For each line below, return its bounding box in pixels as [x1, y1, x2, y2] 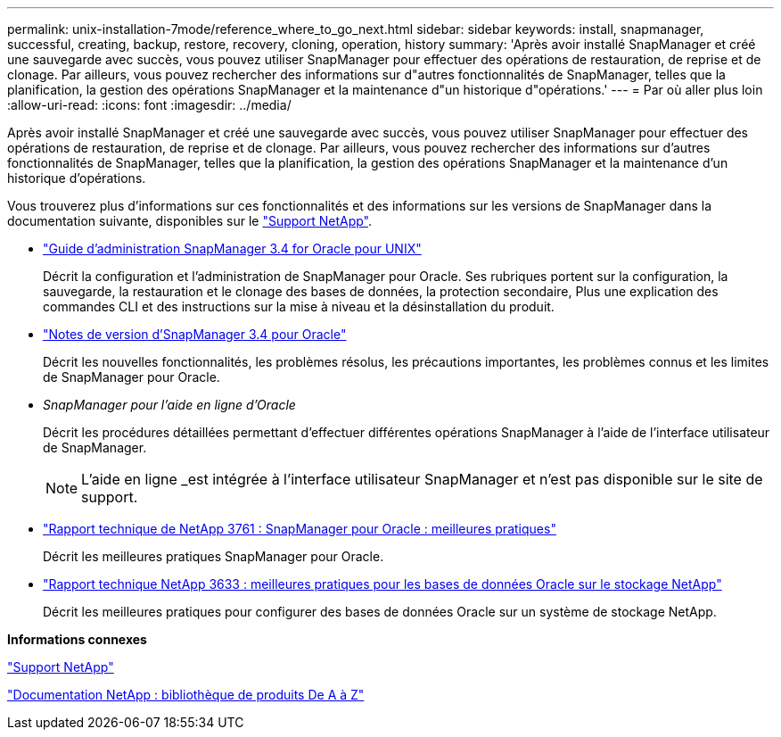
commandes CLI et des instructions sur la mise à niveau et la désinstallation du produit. [43, 299, 555, 314]
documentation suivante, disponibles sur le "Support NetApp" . [7, 213, 373, 228]
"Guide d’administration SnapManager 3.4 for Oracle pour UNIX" [43, 241, 422, 256]
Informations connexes [7, 632, 147, 647]
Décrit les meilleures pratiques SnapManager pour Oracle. [43, 549, 384, 564]
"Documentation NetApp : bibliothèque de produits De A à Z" [7, 687, 365, 702]
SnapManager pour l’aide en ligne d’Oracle [43, 397, 296, 412]
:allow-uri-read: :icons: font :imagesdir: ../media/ [7, 97, 292, 112]
